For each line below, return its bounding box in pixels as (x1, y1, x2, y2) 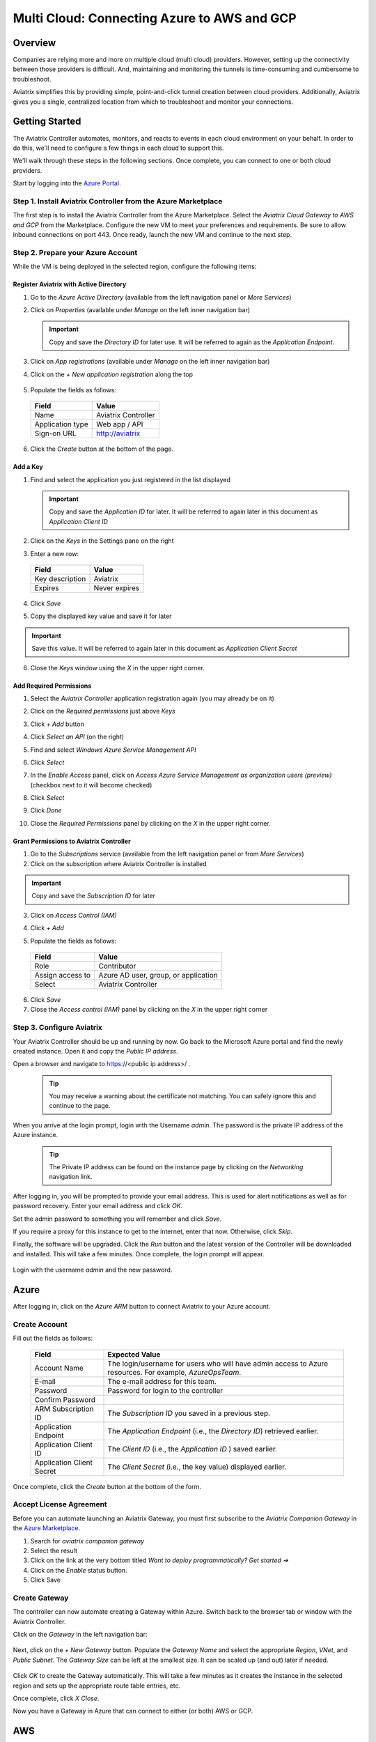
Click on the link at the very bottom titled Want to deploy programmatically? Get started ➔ (30, 1556, 288, 1564)
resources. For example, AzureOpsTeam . (107, 1367, 242, 1377)
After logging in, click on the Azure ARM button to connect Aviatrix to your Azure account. (13, 1302, 271, 1311)
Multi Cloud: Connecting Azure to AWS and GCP (13, 10, 297, 26)
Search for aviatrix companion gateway (30, 1536, 145, 1545)
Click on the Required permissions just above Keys (30, 707, 175, 716)
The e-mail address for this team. (107, 1376, 217, 1386)
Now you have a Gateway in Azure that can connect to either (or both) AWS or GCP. (13, 1707, 253, 1716)
